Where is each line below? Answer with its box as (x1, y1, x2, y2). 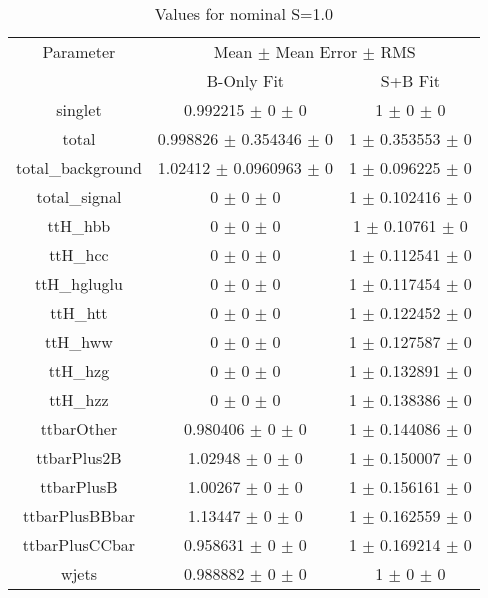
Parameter (42, 40, 116, 63)
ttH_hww (44, 330, 113, 353)
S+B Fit (380, 69, 440, 92)
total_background (16, 156, 142, 179)
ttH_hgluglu (34, 272, 123, 295)
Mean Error (275, 40, 358, 63)
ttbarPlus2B (36, 446, 122, 469)
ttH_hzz (49, 388, 109, 411)
